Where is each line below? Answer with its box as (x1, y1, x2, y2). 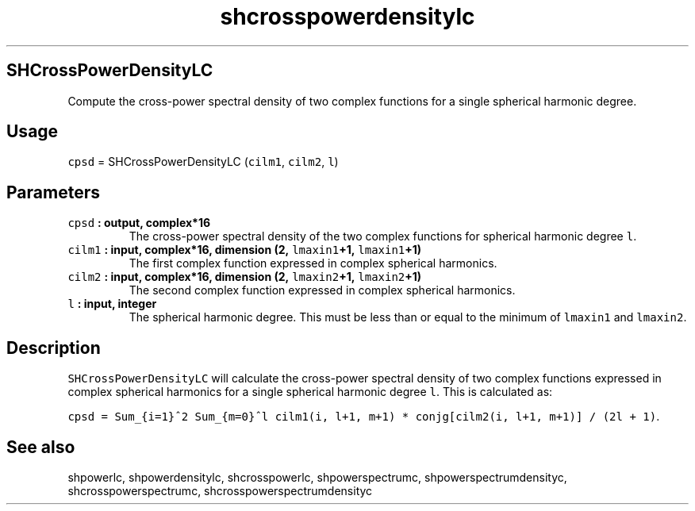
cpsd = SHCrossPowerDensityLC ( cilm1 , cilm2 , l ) (67, 155, 339, 169)
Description (6, 337, 101, 358)
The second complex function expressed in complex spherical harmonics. (129, 283, 516, 298)
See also (6, 436, 75, 457)
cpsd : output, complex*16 (67, 216, 211, 230)
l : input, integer (67, 297, 157, 311)
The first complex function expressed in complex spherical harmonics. (129, 256, 497, 271)
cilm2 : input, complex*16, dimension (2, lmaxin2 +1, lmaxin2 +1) (67, 270, 422, 284)
